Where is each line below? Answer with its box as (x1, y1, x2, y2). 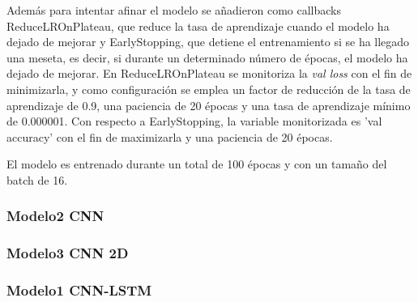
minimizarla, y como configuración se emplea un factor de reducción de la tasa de (6, 80, 411, 97)
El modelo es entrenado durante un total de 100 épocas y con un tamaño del (6, 155, 387, 172)
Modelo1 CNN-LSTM (6, 280, 152, 300)
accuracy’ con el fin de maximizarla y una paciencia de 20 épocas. (6, 128, 333, 145)
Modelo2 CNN (6, 206, 104, 226)
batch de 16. (6, 171, 68, 188)
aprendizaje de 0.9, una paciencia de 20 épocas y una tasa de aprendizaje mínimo (6, 96, 411, 113)
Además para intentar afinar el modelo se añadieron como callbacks (6, 2, 341, 18)
